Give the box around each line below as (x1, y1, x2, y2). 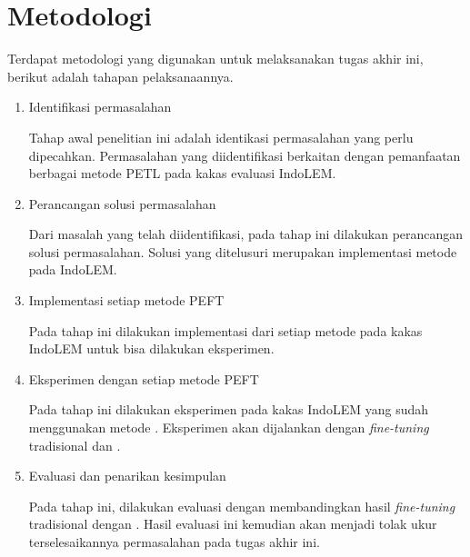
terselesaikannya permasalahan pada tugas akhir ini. (28, 532, 320, 551)
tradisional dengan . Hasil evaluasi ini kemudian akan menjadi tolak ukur (28, 514, 437, 533)
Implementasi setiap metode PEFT (28, 291, 225, 310)
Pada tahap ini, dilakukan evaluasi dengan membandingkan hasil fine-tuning (28, 496, 455, 515)
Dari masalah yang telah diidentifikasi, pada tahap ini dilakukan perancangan (28, 224, 464, 244)
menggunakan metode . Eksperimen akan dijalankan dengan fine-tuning (28, 418, 429, 437)
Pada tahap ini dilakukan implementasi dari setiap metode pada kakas (28, 321, 423, 340)
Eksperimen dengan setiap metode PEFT (28, 369, 259, 388)
